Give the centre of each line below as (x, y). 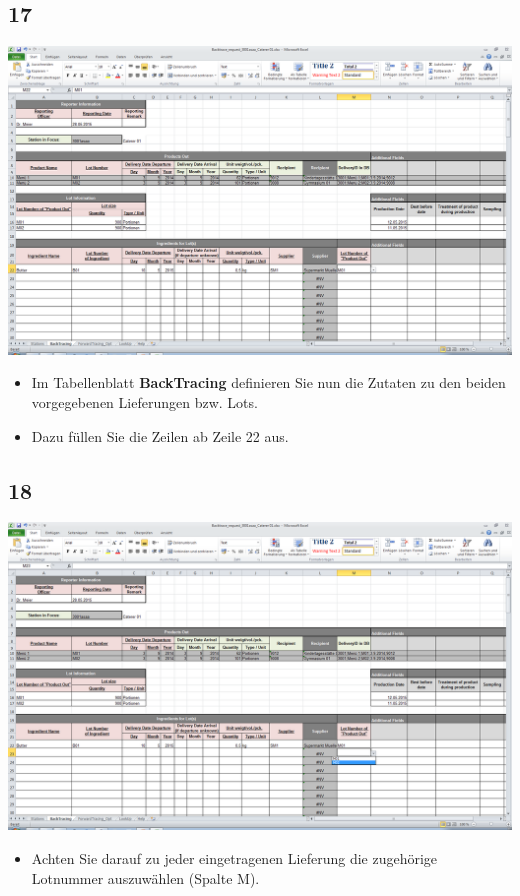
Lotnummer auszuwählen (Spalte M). (145, 877)
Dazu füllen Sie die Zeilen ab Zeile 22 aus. (160, 435)
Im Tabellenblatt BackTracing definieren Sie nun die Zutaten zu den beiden (268, 382)
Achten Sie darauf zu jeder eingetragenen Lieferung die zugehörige (234, 858)
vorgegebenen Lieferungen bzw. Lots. (144, 401)
